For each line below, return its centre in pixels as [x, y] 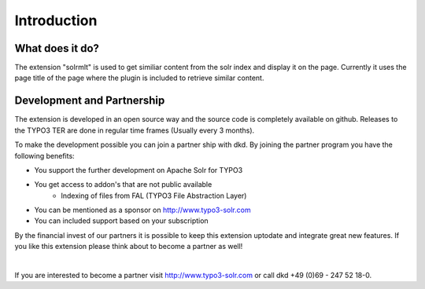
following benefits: [44, 155]
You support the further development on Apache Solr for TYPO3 [139, 170]
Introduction [56, 20]
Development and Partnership [90, 101]
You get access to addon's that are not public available [123, 185]
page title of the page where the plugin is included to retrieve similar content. [139, 78]
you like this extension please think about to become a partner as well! [129, 247]
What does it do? [57, 48]
